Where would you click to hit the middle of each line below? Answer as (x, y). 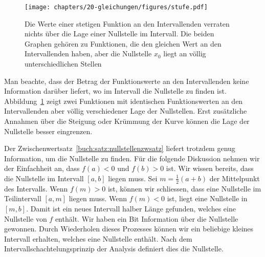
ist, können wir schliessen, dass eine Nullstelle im (184, 188)
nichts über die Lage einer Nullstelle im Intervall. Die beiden (119, 34)
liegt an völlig (185, 53)
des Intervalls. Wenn (36, 188)
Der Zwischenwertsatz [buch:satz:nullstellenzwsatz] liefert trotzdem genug (120, 148)
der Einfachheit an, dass (42, 168)
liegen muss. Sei (133, 178)
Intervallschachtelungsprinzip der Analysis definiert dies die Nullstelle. (114, 249)
